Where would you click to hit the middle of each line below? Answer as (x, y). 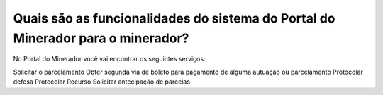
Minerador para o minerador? (101, 38)
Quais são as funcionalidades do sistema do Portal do (174, 18)
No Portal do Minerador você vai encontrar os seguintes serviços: (109, 59)
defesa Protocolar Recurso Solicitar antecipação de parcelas (102, 82)
